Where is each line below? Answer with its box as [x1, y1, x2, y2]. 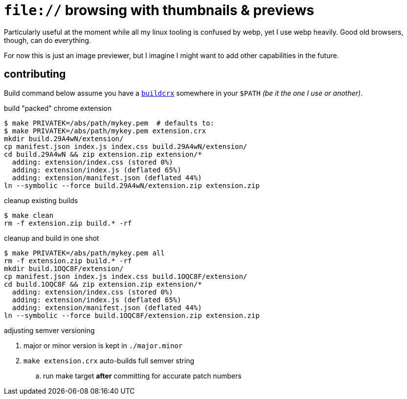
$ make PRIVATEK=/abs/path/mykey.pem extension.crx [4, 126, 206, 135]
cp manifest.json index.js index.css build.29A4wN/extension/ [4, 142, 248, 150]
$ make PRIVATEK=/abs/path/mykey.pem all [4, 249, 165, 257]
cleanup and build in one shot [4, 233, 99, 242]
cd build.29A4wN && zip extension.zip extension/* [4, 150, 202, 158]
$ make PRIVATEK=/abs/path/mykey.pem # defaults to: [4, 119, 214, 127]
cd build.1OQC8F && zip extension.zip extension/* [4, 280, 202, 288]
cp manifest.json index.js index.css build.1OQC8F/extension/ [4, 272, 248, 280]
